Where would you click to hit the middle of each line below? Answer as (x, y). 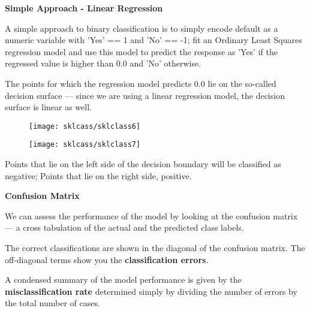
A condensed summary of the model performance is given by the (123, 280)
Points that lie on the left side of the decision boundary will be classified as (143, 164)
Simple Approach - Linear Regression (84, 8)
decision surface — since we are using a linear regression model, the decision (145, 95)
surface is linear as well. (48, 107)
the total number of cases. (52, 303)
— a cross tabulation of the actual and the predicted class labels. (124, 227)
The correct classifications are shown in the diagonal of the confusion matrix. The (155, 248)
